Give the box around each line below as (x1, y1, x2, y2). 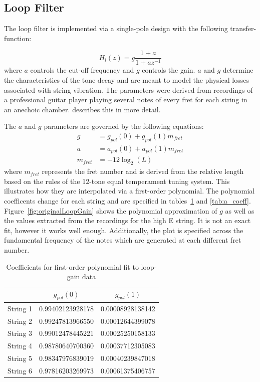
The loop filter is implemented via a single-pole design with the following (4, 23, 228, 34)
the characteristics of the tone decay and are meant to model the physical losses (4, 75, 249, 85)
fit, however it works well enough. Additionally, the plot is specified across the (4, 225, 243, 235)
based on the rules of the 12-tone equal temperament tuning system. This (4, 175, 230, 186)
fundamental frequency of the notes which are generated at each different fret (4, 235, 241, 245)
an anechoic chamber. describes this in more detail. (4, 104, 161, 114)
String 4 (8, 340, 33, 351)
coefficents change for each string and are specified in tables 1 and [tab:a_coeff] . (4, 195, 251, 206)
